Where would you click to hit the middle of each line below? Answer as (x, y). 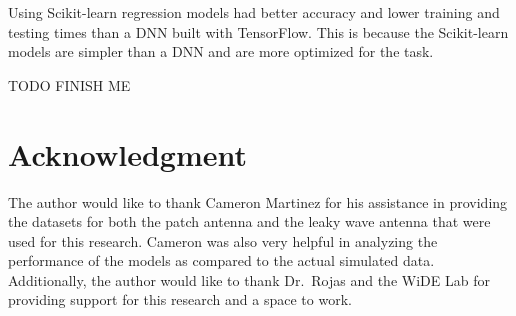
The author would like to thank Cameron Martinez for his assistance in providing (258, 201)
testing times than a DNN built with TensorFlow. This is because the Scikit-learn (258, 31)
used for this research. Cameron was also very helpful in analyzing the (223, 240)
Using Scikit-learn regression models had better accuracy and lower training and (254, 12)
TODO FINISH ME (69, 84)
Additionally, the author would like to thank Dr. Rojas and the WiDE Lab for (249, 279)
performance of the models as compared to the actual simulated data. (221, 260)
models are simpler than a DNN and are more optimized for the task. (221, 51)
